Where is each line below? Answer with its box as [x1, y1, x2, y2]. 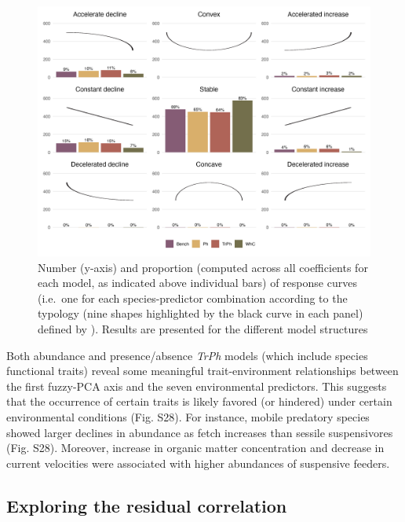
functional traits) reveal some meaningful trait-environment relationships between [6, 362, 399, 379]
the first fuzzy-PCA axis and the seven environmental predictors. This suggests [6, 377, 387, 394]
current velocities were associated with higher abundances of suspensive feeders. [6, 454, 390, 471]
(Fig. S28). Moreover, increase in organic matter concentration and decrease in [6, 439, 385, 456]
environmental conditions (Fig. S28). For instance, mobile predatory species [6, 408, 370, 425]
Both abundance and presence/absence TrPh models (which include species [6, 347, 368, 363]
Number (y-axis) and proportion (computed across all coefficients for [38, 259, 368, 275]
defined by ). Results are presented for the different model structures [38, 320, 368, 336]
